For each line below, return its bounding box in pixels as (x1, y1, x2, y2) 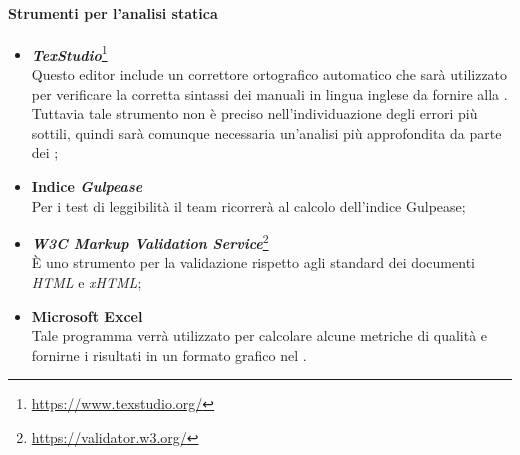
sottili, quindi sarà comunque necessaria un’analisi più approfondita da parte (31, 122, 502, 143)
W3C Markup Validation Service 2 (31, 230, 269, 253)
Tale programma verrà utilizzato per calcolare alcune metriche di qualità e (31, 325, 488, 346)
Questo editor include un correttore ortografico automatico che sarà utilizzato (31, 64, 508, 85)
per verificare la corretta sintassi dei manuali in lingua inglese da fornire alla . (31, 83, 508, 104)
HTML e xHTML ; (31, 272, 142, 293)
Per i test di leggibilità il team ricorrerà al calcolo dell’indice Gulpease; (31, 195, 466, 216)
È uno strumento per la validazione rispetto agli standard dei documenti (31, 252, 475, 273)
